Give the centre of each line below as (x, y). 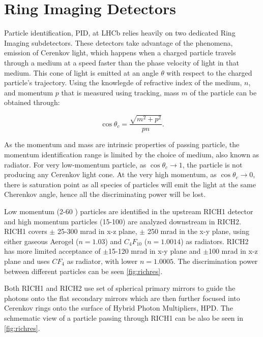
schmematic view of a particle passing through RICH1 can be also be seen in (124, 317)
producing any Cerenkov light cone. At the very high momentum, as (110, 174)
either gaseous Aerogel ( (41, 241)
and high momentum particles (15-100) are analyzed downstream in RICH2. (123, 221)
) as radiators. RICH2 (215, 241)
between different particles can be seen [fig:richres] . (83, 271)
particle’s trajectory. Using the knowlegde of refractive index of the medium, (123, 82)
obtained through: (32, 102)
